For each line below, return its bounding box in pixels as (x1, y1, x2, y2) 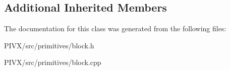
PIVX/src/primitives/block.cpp (4, 57, 101, 67)
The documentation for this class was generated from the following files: (4, 23, 226, 34)
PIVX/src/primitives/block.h (4, 40, 94, 50)
